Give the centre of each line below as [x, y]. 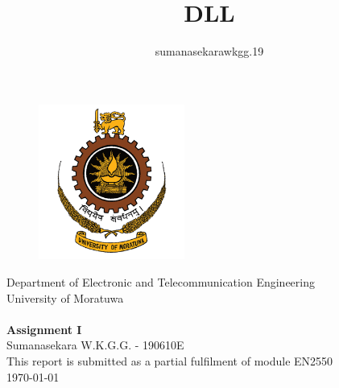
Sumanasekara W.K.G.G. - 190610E [95, 345]
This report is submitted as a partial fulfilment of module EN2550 [170, 360]
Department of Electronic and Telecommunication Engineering [161, 281]
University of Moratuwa [65, 297]
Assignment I [44, 329]
